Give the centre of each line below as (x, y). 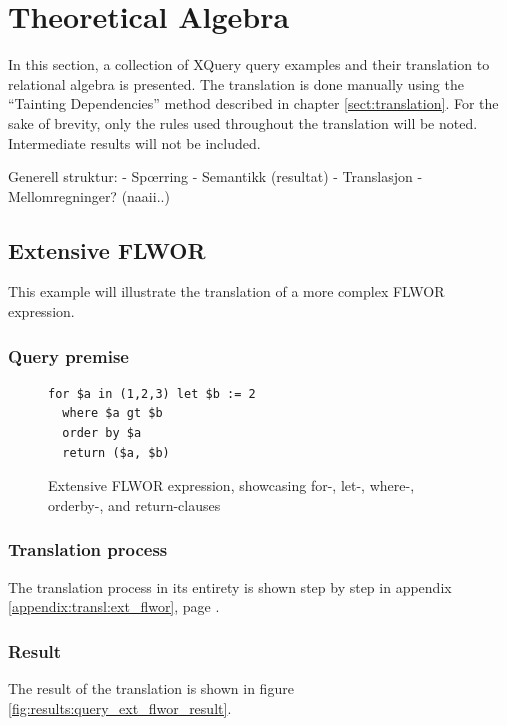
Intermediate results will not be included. (134, 142)
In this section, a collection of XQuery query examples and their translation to (249, 64)
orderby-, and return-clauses (134, 504)
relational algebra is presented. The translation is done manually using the (236, 83)
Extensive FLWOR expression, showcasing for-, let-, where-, (231, 485)
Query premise (68, 355)
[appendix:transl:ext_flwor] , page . (114, 606)
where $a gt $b (112, 413)
